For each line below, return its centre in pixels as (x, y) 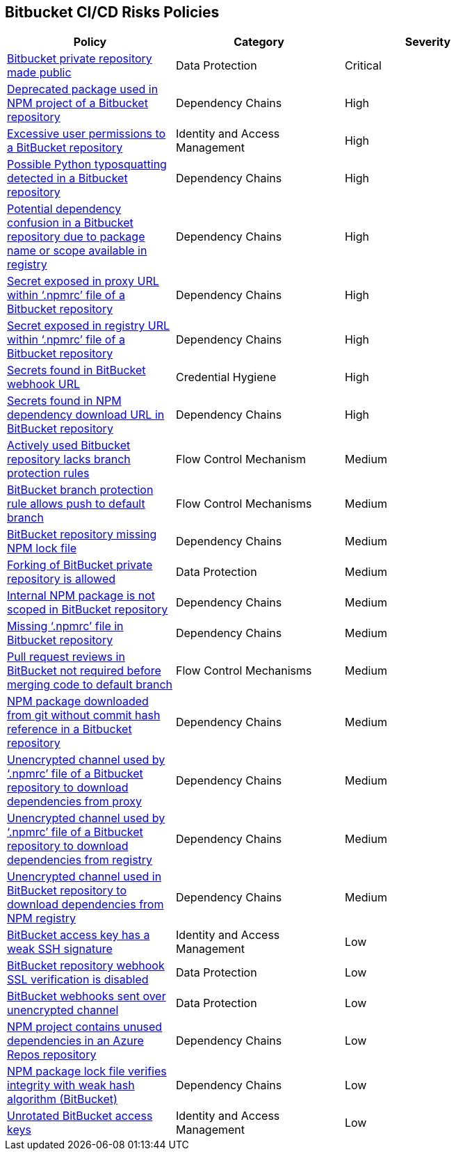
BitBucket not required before (84, 671)
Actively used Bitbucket (69, 445)
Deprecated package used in (83, 89)
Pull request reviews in (66, 657)
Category (259, 42)
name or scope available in (77, 251)
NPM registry (41, 918)
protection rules (48, 473)
